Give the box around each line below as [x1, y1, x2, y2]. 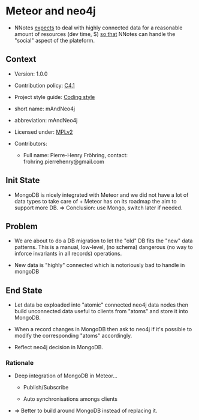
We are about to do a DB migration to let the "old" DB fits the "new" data [14, 237, 193, 244]
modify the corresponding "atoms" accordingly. [14, 332, 132, 340]
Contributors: [14, 140, 47, 147]
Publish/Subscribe [23, 384, 69, 391]
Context [5, 54, 37, 64]
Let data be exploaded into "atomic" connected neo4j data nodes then [14, 301, 188, 308]
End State [5, 285, 43, 295]
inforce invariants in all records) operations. [14, 250, 122, 257]
